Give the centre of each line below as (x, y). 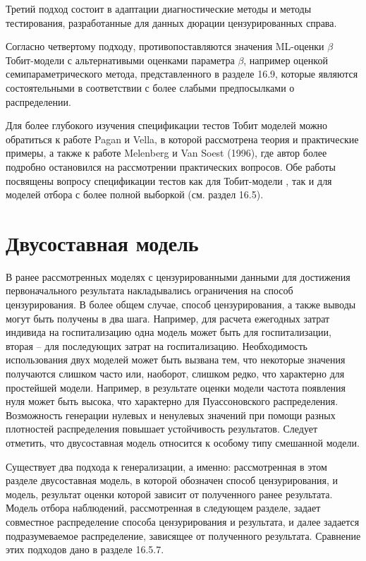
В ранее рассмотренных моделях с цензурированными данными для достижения (178, 276)
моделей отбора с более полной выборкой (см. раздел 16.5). (135, 194)
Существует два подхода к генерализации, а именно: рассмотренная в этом (166, 466)
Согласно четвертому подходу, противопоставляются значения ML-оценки (165, 46)
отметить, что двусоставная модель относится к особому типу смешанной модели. (183, 442)
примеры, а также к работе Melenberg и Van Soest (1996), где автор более (166, 153)
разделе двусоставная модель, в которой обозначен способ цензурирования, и (172, 480)
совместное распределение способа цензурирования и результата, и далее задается (183, 521)
